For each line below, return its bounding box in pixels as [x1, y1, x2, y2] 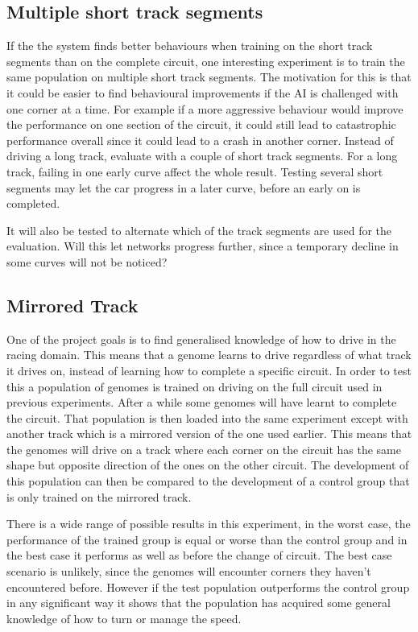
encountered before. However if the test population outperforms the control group [6, 578, 410, 595]
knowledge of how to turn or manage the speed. [6, 609, 242, 626]
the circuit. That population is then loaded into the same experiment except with [6, 409, 408, 426]
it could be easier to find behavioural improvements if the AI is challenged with [6, 84, 399, 101]
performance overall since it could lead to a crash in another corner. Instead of [6, 131, 394, 148]
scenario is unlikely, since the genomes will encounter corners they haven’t [6, 563, 371, 580]
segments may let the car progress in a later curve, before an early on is [6, 179, 361, 196]
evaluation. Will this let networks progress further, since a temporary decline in [6, 238, 399, 254]
